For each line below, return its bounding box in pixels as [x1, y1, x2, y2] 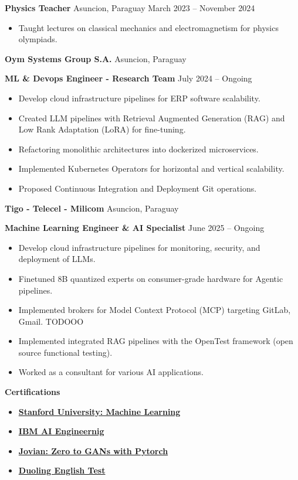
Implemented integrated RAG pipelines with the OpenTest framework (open [18, 335, 293, 347]
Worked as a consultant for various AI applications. [18, 366, 204, 378]
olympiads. [18, 33, 57, 45]
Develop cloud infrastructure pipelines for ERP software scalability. [18, 91, 260, 104]
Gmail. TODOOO [18, 315, 84, 327]
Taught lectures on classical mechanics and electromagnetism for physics [18, 21, 279, 33]
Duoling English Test [18, 464, 106, 476]
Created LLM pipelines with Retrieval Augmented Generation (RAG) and [18, 111, 285, 124]
